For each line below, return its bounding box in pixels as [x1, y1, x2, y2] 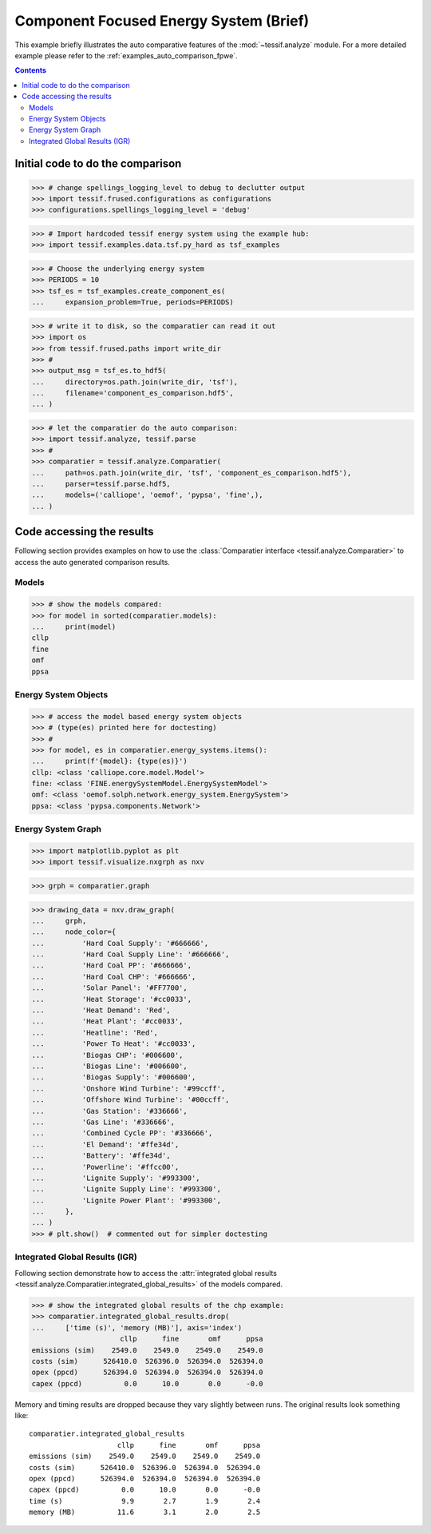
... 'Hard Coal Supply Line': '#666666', [31, 950, 230, 959]
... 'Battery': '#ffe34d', [31, 1151, 171, 1160]
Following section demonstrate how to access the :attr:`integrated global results [14, 1268, 277, 1278]
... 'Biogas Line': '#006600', [31, 1062, 188, 1071]
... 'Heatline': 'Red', [31, 1027, 159, 1037]
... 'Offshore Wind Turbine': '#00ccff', [31, 1095, 230, 1104]
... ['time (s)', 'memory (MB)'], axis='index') [31, 1323, 243, 1332]
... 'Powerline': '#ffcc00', [31, 1162, 180, 1171]
